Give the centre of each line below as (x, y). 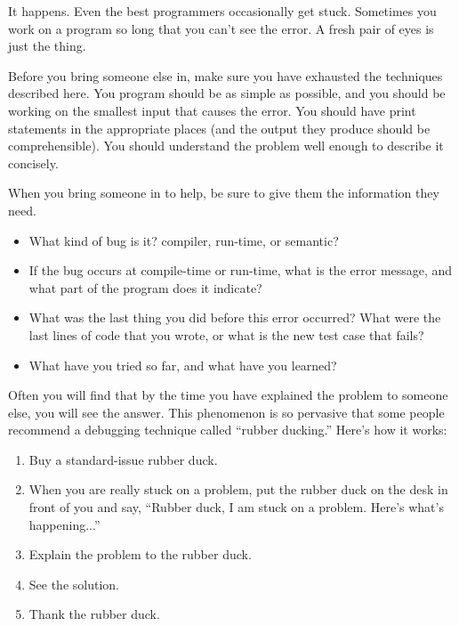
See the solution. (74, 584)
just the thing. (47, 46)
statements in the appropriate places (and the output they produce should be (219, 128)
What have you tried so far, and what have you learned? (183, 365)
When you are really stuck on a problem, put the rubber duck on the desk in (238, 489)
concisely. (33, 163)
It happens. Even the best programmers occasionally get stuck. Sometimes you (222, 11)
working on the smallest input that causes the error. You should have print (212, 110)
